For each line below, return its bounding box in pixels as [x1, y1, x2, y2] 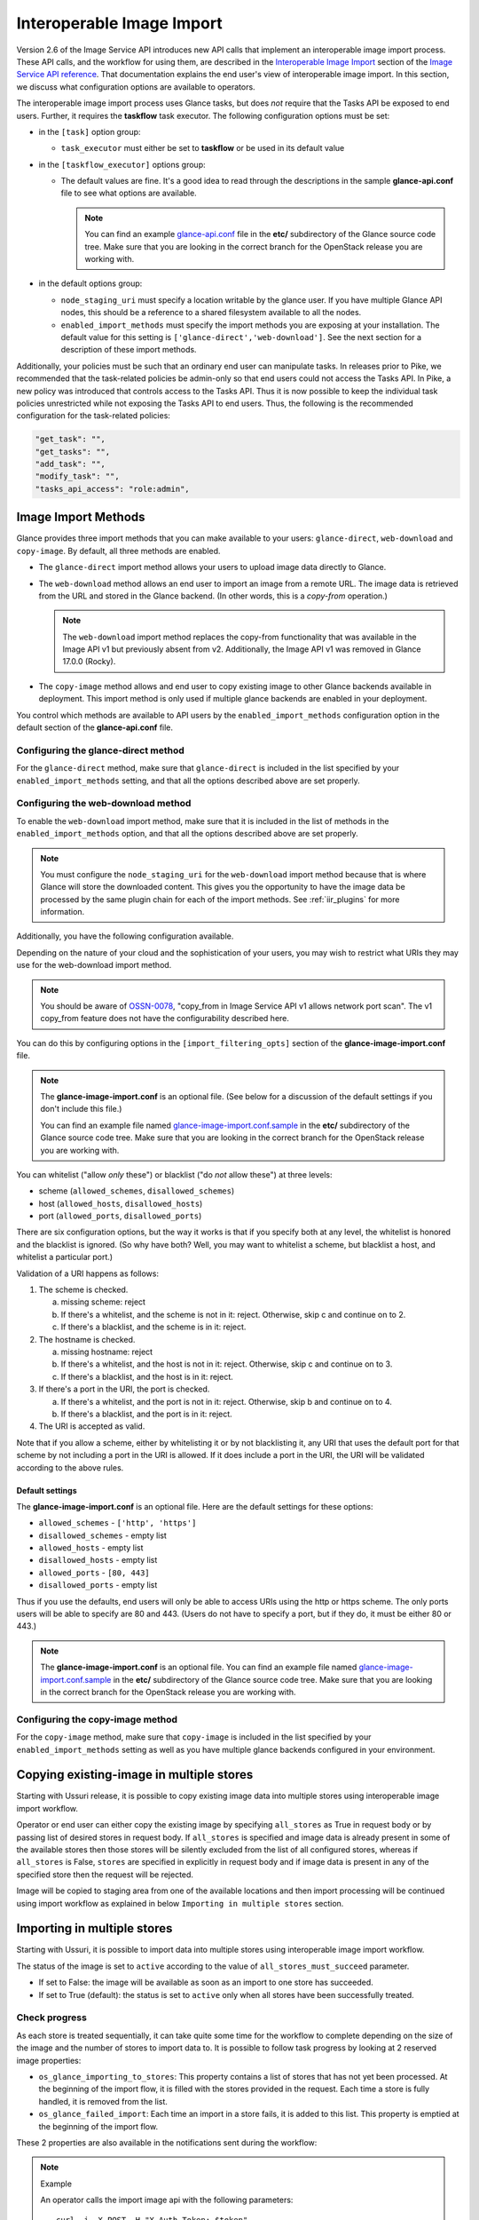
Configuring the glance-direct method [16, 744, 185, 757]
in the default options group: [38, 278, 143, 289]
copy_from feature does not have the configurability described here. [40, 1013, 290, 1024]
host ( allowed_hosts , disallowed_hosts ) [38, 1198, 203, 1209]
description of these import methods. [60, 345, 197, 355]
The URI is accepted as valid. [38, 1421, 145, 1431]
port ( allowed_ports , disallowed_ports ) [38, 1210, 202, 1221]
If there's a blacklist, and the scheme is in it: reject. [60, 1321, 247, 1332]
